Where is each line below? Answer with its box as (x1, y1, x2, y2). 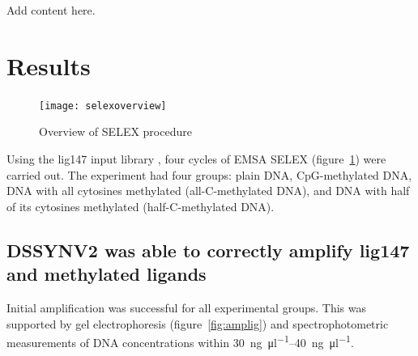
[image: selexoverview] (39, 100, 167, 112)
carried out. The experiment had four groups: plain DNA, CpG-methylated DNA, (6, 166, 412, 183)
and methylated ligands (6, 261, 207, 286)
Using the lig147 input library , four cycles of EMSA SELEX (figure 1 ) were (6, 150, 386, 167)
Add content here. (6, 2, 96, 18)
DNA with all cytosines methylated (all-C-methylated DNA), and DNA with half (6, 182, 410, 199)
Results (6, 49, 91, 82)
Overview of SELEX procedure (39, 123, 192, 140)
